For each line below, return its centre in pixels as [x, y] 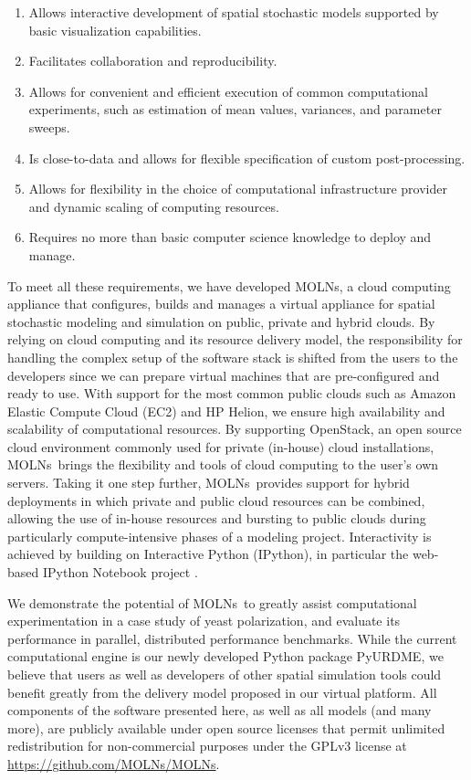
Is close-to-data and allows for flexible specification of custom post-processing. [247, 158]
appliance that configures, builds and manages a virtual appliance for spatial [221, 304]
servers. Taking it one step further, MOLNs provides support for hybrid [209, 483]
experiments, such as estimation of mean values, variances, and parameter [235, 109]
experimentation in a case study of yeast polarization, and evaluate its [204, 621]
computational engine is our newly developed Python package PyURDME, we [225, 656]
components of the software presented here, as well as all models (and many [220, 710]
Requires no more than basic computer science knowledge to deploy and [230, 237]
